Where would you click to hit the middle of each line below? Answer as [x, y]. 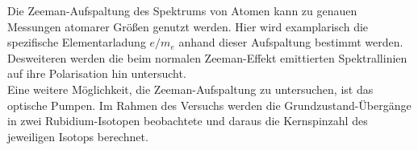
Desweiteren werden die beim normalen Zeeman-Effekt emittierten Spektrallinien [207, 57]
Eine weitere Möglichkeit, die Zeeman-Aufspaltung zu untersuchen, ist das [190, 89]
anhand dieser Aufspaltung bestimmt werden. [291, 42]
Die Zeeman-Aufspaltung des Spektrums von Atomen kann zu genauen [182, 10]
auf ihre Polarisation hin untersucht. [97, 73]
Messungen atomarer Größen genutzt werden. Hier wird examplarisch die [188, 26]
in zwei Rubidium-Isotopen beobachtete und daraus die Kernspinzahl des [188, 121]
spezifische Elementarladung [77, 42]
